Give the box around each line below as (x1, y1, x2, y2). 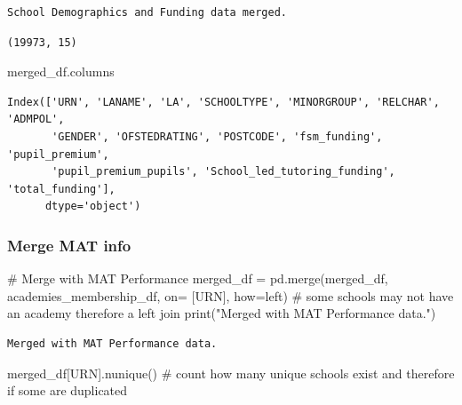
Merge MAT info (7, 234, 131, 256)
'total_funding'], (7, 182, 115, 195)
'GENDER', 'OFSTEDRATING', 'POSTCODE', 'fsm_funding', (52, 130, 383, 143)
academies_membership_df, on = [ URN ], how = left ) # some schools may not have (7, 286, 454, 305)
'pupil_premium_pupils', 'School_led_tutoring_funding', (52, 165, 395, 179)
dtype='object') (44, 200, 141, 213)
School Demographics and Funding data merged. (7, 6, 287, 19)
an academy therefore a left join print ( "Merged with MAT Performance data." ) (7, 304, 436, 322)
